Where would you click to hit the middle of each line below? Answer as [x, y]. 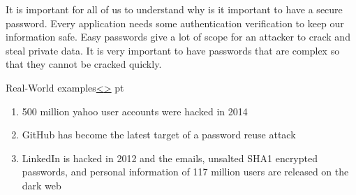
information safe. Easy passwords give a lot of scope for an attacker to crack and [178, 37]
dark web [42, 185]
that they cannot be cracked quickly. [84, 64]
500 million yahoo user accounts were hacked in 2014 [135, 111]
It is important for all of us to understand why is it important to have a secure [174, 9]
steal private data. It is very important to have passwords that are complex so [173, 50]
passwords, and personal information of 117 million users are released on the [185, 172]
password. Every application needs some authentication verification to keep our [175, 23]
